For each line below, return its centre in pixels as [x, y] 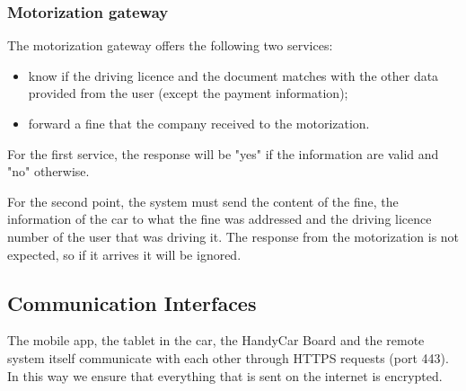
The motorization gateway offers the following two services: [170, 45]
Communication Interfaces [132, 302]
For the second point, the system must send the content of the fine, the [203, 201]
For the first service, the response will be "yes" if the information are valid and [223, 153]
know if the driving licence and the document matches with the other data [233, 75]
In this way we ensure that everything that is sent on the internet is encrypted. [225, 375]
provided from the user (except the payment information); [188, 93]
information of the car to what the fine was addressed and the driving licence [220, 219]
